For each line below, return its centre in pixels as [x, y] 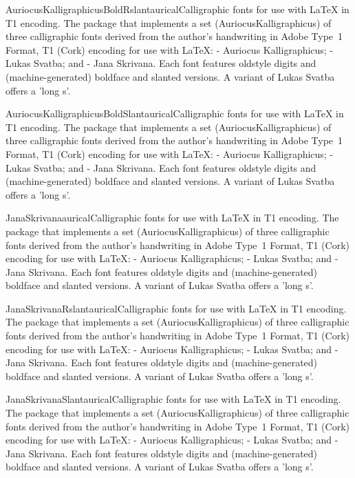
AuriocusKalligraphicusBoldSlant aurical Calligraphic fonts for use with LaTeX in [175, 113]
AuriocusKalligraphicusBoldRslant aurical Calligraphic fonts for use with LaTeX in [177, 9]
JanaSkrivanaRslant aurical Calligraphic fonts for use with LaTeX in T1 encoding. [176, 308]
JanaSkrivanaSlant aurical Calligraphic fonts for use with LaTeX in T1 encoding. [173, 399]
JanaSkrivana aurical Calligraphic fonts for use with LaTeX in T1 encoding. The [172, 218]
